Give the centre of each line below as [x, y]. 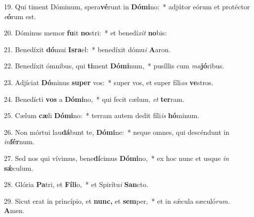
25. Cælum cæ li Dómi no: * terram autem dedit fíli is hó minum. [102, 115]
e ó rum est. [20, 16]
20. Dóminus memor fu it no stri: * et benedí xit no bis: [86, 33]
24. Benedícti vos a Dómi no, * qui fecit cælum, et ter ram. [94, 99]
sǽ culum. [19, 168]
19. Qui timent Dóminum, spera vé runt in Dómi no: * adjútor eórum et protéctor [127, 6]
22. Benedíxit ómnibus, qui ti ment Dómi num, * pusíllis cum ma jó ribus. [114, 66]
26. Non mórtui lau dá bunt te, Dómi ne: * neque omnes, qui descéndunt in [117, 132]
